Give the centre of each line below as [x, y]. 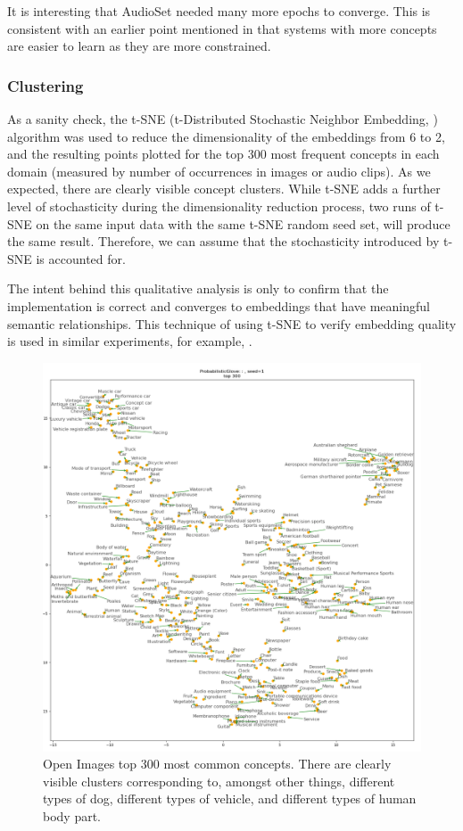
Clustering [45, 85]
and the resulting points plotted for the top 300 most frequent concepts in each [223, 154]
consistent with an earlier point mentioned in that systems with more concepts [222, 28]
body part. [72, 816]
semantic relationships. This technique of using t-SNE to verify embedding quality [232, 323]
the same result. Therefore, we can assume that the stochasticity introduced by [223, 241]
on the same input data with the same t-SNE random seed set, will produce [243, 223]
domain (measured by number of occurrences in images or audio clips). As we [219, 171]
